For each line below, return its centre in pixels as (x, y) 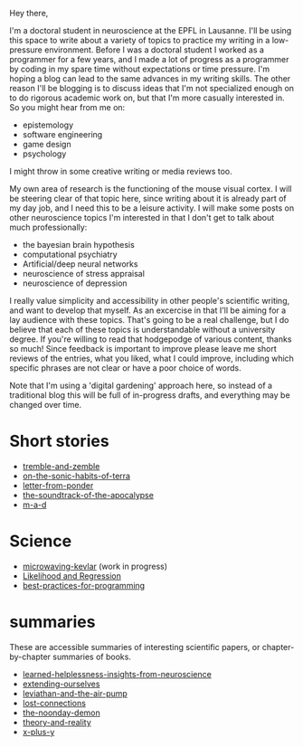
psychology (44, 154)
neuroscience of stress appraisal (83, 274)
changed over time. (46, 405)
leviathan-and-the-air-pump (75, 693)
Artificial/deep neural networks (80, 264)
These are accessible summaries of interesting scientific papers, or (135, 647)
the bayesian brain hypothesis (79, 245)
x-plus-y (38, 732)
